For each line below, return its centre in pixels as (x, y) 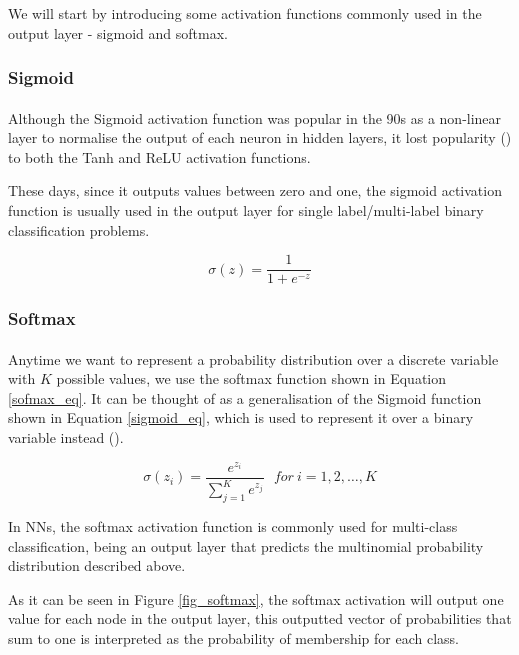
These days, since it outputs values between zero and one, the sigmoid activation (255, 190)
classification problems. (79, 229)
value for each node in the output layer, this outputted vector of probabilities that (260, 618)
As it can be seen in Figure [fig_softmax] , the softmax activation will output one (256, 598)
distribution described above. (97, 565)
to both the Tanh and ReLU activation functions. (159, 156)
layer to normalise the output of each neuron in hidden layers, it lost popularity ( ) (260, 137)
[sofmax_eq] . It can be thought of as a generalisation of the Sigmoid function (245, 397)
